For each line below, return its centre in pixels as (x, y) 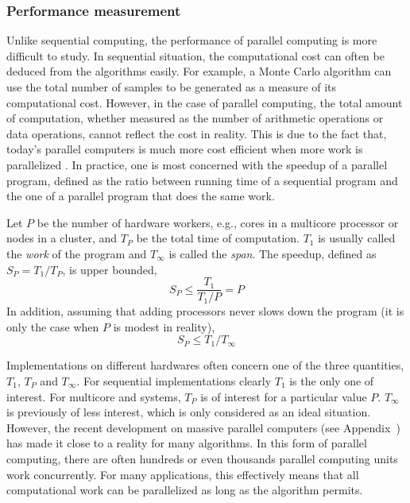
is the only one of (332, 380)
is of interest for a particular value (284, 396)
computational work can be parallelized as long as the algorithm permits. (185, 490)
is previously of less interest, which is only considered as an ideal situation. (189, 412)
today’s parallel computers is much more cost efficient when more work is (185, 149)
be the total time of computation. (218, 238)
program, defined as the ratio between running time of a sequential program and (202, 180)
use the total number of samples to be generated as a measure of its (172, 87)
